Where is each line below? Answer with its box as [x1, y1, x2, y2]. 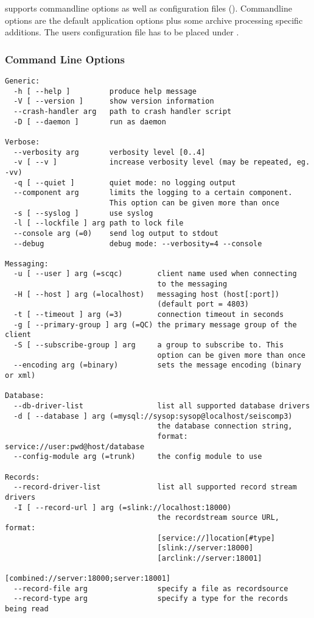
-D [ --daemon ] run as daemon [13, 117, 166, 126]
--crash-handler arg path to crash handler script [13, 107, 232, 116]
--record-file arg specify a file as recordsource [13, 584, 288, 593]
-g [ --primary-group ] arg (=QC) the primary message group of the [13, 320, 297, 329]
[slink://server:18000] [157, 544, 254, 553]
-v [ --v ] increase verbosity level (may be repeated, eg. [13, 158, 310, 167]
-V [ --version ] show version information [13, 97, 214, 106]
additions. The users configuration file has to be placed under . [5, 26, 239, 38]
